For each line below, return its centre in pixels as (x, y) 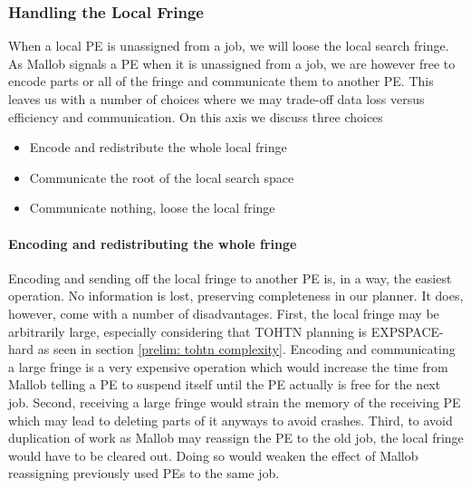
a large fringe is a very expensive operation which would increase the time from (228, 366)
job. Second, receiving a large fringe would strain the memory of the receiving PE (235, 402)
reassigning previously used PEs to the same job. (144, 473)
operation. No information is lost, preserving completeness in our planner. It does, (236, 296)
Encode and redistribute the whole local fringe (158, 147)
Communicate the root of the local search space (162, 177)
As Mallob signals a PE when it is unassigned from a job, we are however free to (232, 63)
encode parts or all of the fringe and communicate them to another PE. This (221, 81)
